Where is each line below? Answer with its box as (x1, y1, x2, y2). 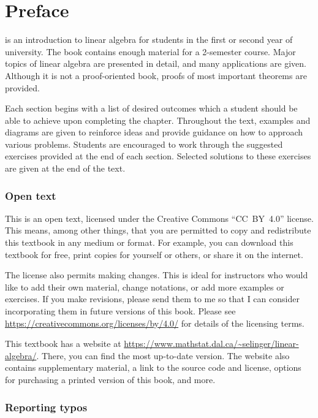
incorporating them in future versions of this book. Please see (5, 305, 236, 317)
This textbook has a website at (5, 337, 121, 350)
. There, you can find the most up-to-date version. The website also (36, 349, 290, 362)
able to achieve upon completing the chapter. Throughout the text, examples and (5, 113, 311, 126)
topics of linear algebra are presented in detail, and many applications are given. (5, 57, 306, 70)
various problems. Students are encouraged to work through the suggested (5, 137, 283, 150)
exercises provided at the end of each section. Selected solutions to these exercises (5, 150, 311, 162)
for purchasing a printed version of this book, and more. (5, 373, 216, 386)
